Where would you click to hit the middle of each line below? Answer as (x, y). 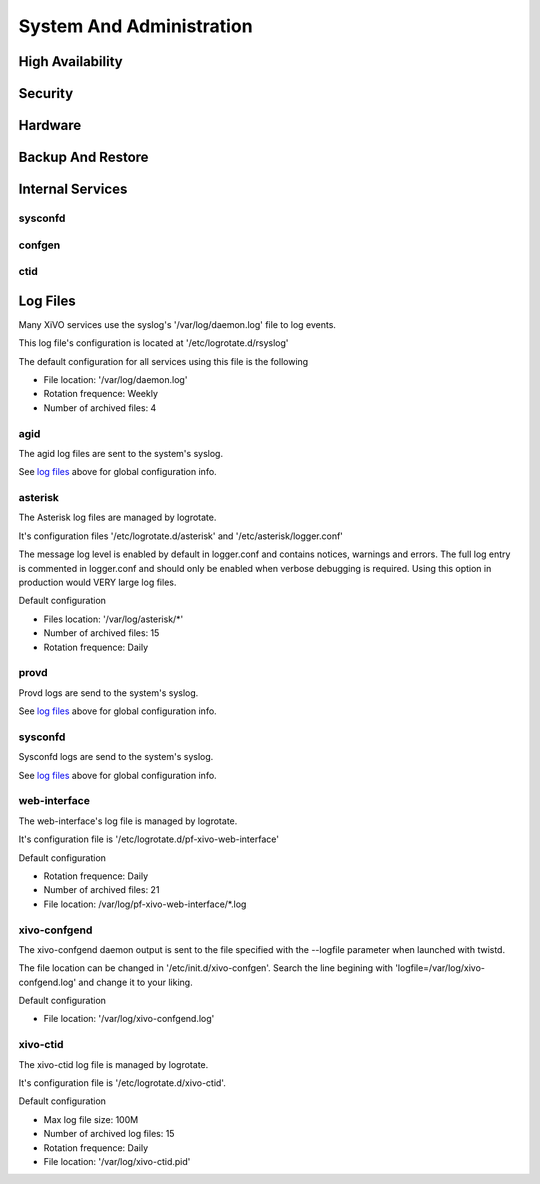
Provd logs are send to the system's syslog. (108, 692)
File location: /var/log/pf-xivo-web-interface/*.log (145, 904)
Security (46, 93)
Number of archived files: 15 (101, 633)
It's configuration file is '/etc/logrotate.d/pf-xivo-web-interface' (149, 839)
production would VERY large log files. (97, 582)
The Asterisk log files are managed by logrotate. (117, 517)
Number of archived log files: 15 (109, 1134)
